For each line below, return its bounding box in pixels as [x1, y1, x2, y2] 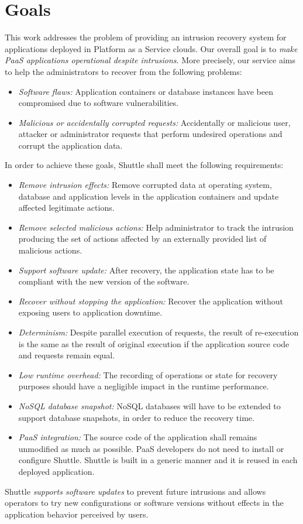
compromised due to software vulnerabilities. [18, 97, 179, 109]
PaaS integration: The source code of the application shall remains [18, 431, 257, 443]
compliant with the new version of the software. [18, 275, 190, 287]
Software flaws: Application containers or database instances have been [18, 85, 273, 97]
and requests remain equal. [18, 349, 115, 361]
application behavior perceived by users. [5, 508, 149, 520]
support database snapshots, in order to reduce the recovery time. [18, 411, 254, 423]
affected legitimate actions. [18, 201, 115, 214]
